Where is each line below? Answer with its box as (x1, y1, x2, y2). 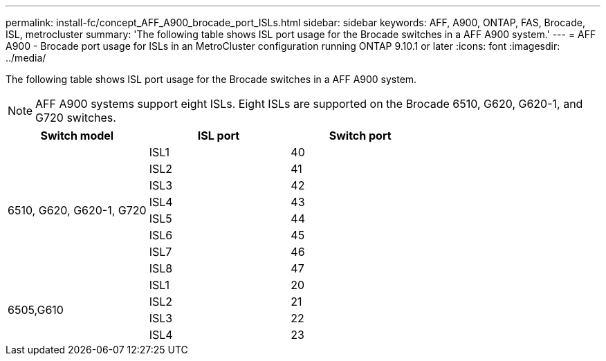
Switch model (40, 129, 114, 142)
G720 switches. (35, 111, 116, 124)
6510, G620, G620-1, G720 (8, 203, 147, 217)
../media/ (6, 52, 46, 64)
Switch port (329, 129, 392, 142)
